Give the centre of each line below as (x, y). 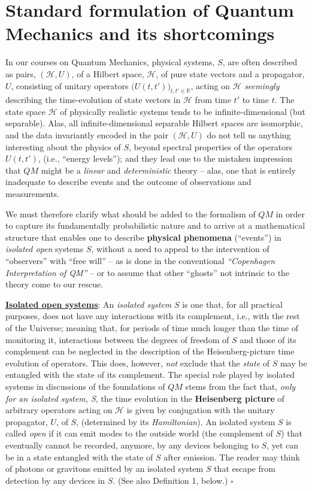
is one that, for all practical (232, 304)
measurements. (33, 194)
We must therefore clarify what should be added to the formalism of (131, 213)
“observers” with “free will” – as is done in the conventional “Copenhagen (140, 261)
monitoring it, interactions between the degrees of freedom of (117, 339)
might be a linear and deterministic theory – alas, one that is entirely (168, 170)
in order (290, 213)
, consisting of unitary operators (70, 85)
